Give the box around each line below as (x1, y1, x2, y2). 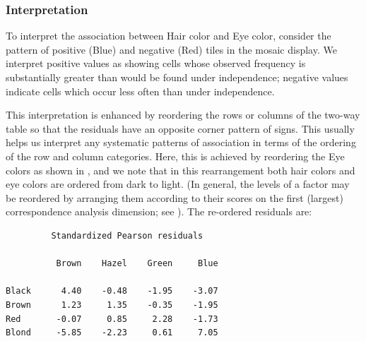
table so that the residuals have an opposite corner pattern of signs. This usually (6, 121, 355, 136)
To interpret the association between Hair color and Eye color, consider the (6, 28, 331, 43)
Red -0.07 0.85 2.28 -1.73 (6, 313, 218, 324)
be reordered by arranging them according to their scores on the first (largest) (6, 190, 343, 205)
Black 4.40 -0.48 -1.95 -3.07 (6, 286, 218, 297)
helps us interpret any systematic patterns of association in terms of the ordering (6, 135, 356, 150)
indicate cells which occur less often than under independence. (6, 83, 275, 98)
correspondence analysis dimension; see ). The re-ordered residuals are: (6, 204, 312, 219)
